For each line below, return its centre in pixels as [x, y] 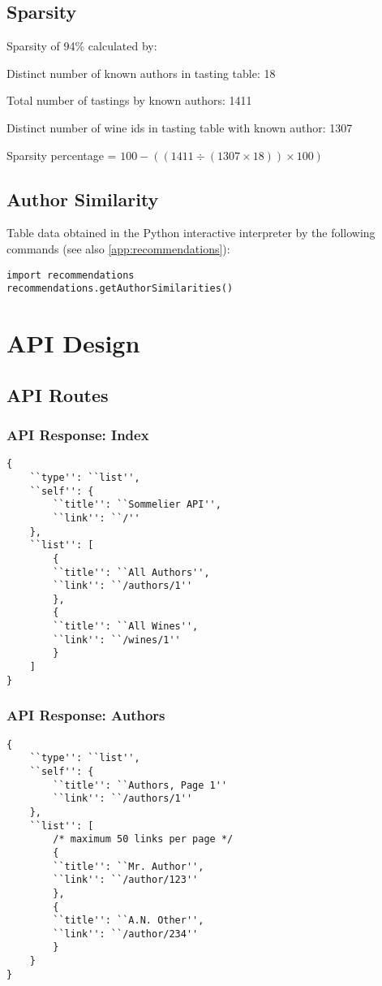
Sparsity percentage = [62, 155]
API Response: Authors [86, 715]
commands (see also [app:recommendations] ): [118, 248]
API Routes [58, 394]
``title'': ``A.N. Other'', [129, 921]
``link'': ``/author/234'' [126, 934]
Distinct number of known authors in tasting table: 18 [141, 73]
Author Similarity [83, 199]
